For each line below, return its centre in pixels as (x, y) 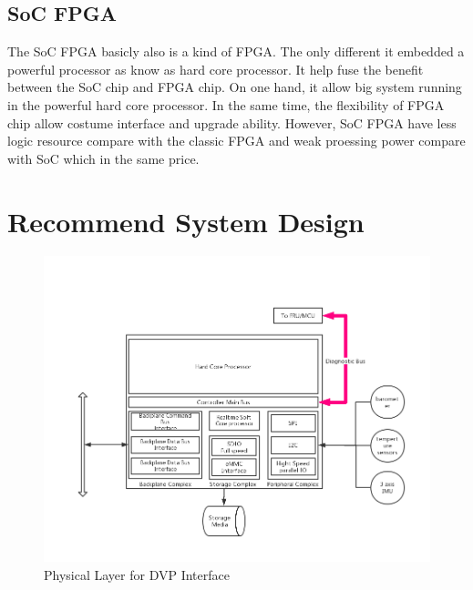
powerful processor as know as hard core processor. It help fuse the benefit (216, 69)
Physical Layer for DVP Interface (137, 574)
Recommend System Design (186, 221)
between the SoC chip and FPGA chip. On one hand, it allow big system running (235, 87)
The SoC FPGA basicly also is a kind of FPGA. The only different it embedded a (236, 51)
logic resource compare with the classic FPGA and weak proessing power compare (236, 141)
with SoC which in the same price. (103, 158)
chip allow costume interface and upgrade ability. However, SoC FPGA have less (232, 122)
